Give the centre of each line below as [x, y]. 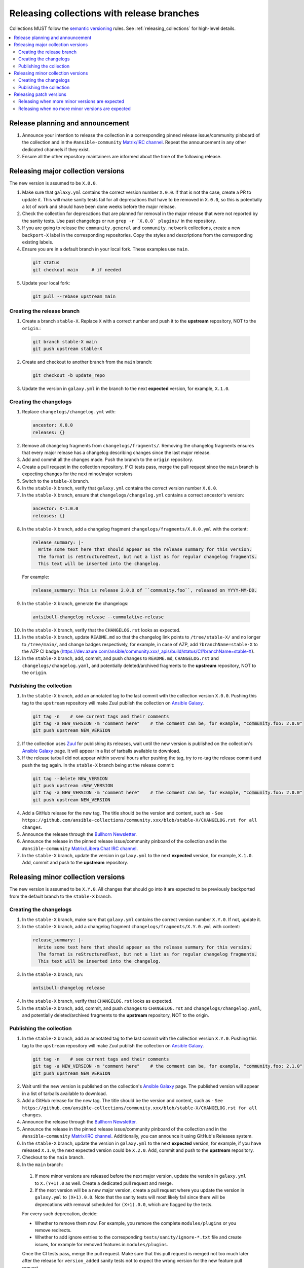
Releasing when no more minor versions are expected [75, 109]
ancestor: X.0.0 [53, 425]
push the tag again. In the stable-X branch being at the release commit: [98, 765]
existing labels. [37, 242]
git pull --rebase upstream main [74, 296]
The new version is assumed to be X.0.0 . [53, 183]
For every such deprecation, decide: [60, 1214]
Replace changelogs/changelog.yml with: [69, 412]
